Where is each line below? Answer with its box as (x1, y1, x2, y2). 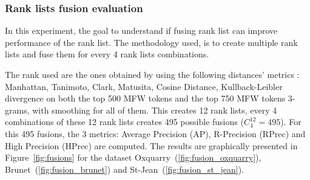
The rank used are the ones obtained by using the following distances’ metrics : (5, 68, 300, 80)
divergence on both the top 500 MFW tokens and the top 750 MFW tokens (5, 92, 286, 104)
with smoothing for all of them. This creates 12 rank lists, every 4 (32, 103, 277, 116)
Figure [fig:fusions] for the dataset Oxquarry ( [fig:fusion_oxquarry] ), (5, 151, 261, 164)
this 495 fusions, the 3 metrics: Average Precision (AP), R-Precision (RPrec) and (5, 127, 306, 140)
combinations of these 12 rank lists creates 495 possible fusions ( (5, 115, 244, 128)
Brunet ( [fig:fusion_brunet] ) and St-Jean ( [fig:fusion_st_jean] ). (5, 162, 244, 175)
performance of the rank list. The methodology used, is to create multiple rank (5, 36, 298, 48)
